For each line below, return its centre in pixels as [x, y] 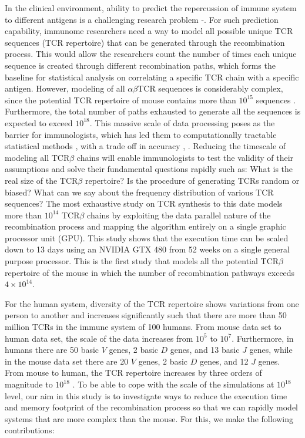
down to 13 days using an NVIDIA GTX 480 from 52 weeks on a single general [147, 249]
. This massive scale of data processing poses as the [182, 122]
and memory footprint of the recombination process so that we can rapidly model [151, 407]
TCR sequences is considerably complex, [210, 88]
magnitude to [29, 384]
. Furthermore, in [263, 338]
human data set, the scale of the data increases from [99, 338]
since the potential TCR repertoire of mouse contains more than [120, 100]
